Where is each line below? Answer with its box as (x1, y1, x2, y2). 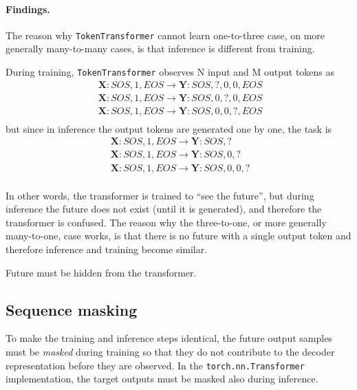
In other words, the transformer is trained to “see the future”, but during (6, 188, 314, 202)
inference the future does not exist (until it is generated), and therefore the (6, 202, 322, 216)
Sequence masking (6, 299, 138, 320)
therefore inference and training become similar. (6, 241, 208, 256)
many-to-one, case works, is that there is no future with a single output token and (6, 228, 351, 243)
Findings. (6, 1, 50, 16)
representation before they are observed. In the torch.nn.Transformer (6, 358, 305, 372)
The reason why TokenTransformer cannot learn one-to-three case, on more (6, 28, 325, 42)
